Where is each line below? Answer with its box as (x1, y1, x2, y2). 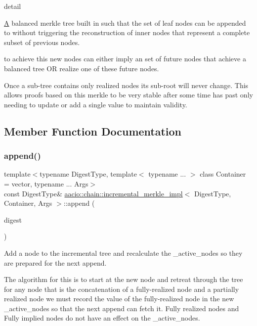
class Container (200, 169, 246, 179)
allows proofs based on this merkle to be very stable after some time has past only (4, 90, 253, 100)
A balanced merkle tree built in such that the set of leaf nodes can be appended (4, 17, 246, 28)
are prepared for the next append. (4, 257, 107, 268)
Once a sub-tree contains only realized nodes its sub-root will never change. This (4, 80, 249, 90)
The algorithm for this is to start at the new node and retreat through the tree (4, 274, 243, 284)
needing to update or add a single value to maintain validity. (4, 99, 187, 109)
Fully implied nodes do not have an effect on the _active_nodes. (4, 313, 200, 323)
